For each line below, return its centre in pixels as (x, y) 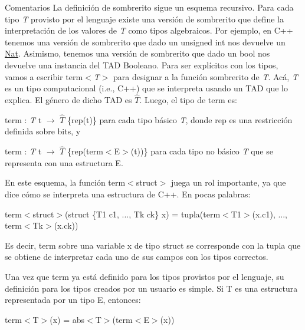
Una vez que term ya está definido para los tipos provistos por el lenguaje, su (145, 276)
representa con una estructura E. (64, 162)
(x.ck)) (66, 225)
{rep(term (85, 151)
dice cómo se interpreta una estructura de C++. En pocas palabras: (128, 194)
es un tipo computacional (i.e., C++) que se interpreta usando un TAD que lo (147, 88)
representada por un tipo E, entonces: (73, 300)
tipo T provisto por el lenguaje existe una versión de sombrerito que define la (144, 19)
